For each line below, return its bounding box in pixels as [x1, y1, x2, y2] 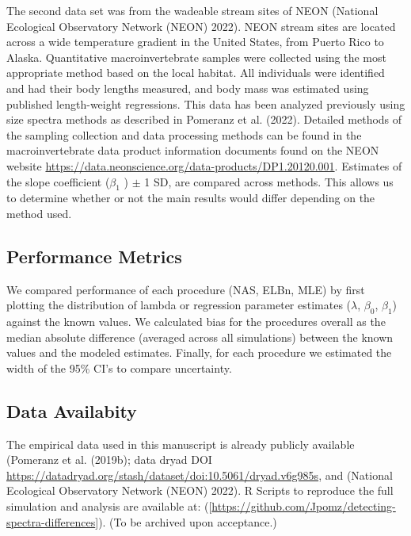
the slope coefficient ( [6, 173, 110, 190]
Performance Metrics [6, 243, 182, 268]
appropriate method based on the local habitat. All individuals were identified [6, 64, 385, 81]
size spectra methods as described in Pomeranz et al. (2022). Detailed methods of [6, 111, 402, 128]
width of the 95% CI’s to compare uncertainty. [6, 359, 232, 376]
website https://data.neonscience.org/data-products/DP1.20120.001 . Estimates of [6, 157, 402, 174]
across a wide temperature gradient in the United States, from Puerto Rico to [6, 33, 384, 50]
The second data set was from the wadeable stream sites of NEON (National [6, 2, 379, 18]
